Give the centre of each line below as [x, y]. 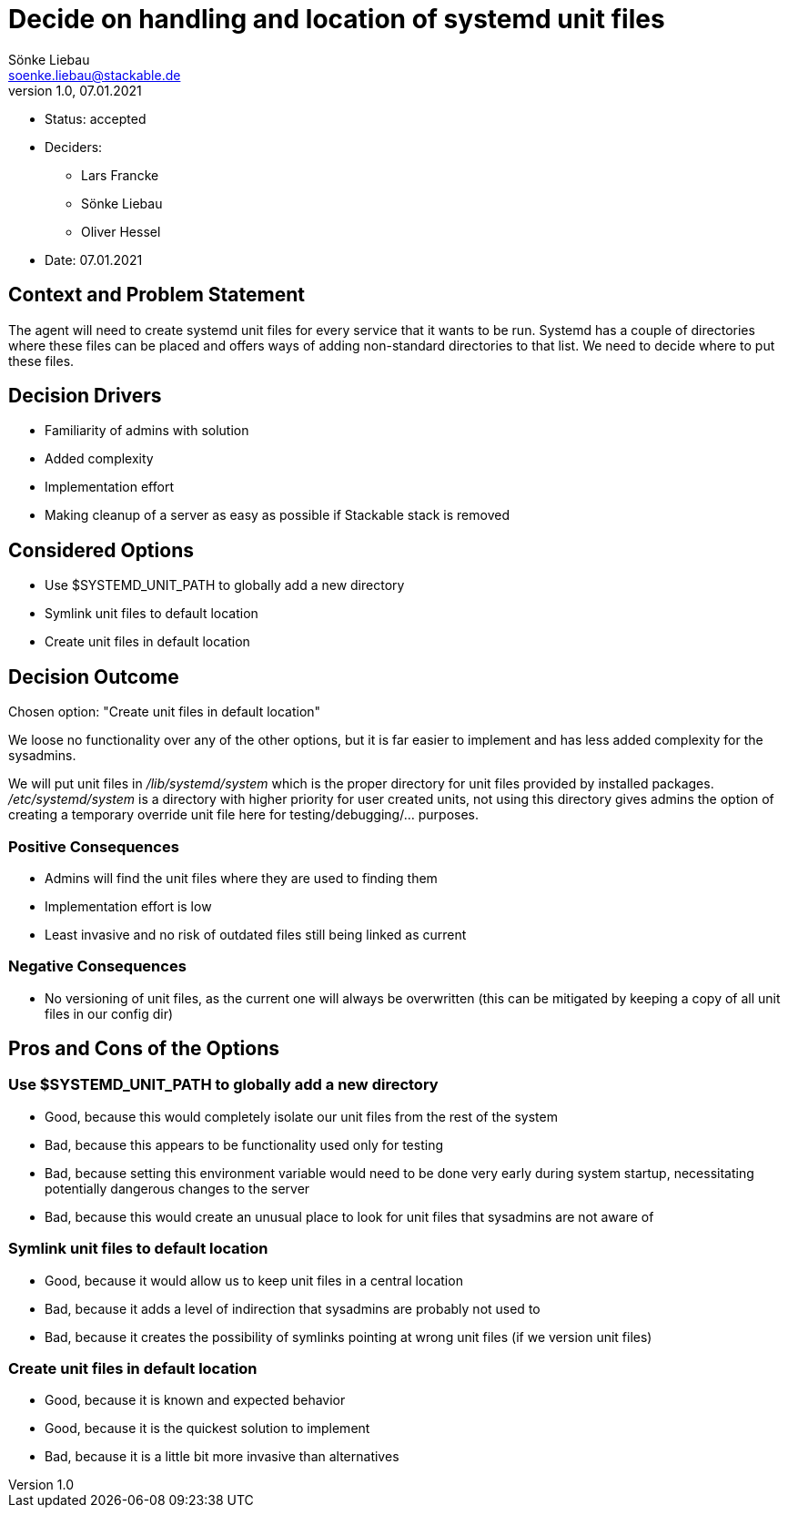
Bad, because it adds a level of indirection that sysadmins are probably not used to [293, 1308]
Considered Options [101, 550]
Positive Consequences [94, 846]
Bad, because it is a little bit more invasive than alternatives [222, 1457]
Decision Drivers [85, 396]
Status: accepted [96, 118]
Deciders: [74, 147]
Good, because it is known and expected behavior [195, 1400]
